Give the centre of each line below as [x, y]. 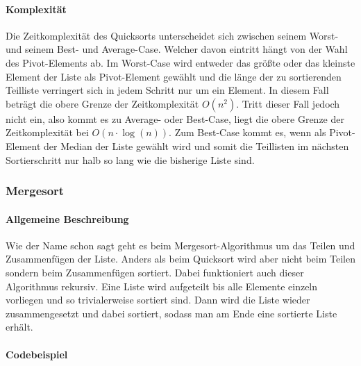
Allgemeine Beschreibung [67, 218]
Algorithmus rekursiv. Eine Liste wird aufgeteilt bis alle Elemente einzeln [162, 286]
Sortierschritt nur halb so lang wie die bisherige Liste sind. [130, 159]
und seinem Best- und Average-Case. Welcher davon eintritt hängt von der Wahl [177, 49]
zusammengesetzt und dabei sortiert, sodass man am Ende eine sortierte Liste [171, 313]
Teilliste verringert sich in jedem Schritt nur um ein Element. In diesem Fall [167, 90]
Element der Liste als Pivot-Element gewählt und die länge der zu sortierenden [174, 76]
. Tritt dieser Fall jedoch [288, 103]
